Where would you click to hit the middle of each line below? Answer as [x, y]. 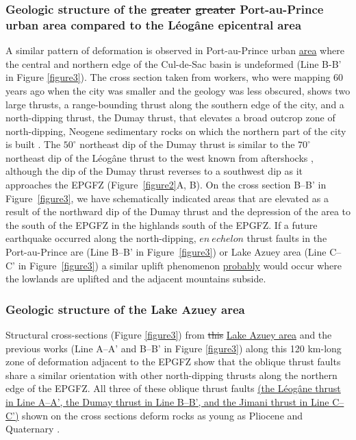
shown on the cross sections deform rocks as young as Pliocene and [163, 415]
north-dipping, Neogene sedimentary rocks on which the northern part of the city [176, 131]
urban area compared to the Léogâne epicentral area [154, 24]
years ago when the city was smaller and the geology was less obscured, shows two [178, 90]
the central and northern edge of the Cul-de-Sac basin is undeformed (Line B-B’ [174, 63]
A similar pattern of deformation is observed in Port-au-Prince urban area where [175, 50]
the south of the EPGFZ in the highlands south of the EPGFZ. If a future [162, 224]
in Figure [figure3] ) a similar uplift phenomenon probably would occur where [180, 265]
